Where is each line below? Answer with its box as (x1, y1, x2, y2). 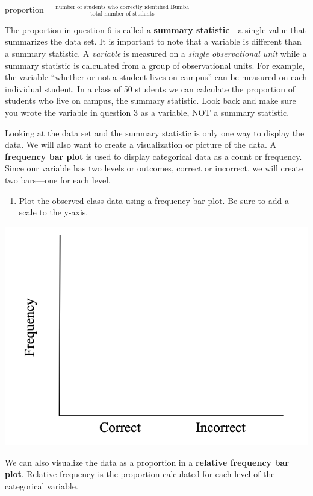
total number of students (90, 10, 155, 17)
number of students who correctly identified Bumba (55, 4, 190, 10)
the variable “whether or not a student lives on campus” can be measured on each (5, 71, 308, 83)
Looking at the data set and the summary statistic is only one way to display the (5, 126, 305, 139)
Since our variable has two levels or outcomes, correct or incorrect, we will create (5, 162, 303, 174)
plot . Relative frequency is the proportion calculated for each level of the (5, 468, 275, 480)
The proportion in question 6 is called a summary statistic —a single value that (5, 23, 306, 36)
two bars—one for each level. (5, 173, 111, 186)
